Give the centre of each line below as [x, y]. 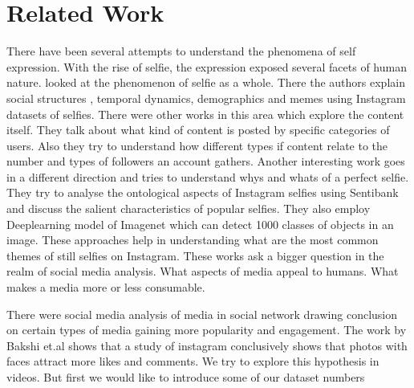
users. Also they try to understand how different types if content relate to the [197, 145]
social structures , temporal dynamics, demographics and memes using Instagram [206, 98]
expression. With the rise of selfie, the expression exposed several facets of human [207, 66]
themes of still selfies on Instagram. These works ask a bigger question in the [195, 255]
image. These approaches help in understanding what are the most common [193, 240]
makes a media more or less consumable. [106, 287]
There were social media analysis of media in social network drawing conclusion [202, 314]
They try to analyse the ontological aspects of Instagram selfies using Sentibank [203, 192]
